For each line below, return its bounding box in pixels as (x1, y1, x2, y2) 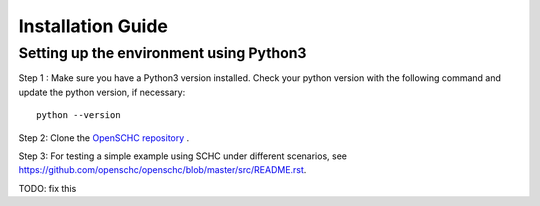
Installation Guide (18, 15, 169, 37)
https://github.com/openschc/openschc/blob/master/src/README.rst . (18, 164, 307, 176)
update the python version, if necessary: (18, 86, 186, 98)
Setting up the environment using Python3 (18, 44, 307, 62)
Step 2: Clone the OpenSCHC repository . (18, 131, 190, 144)
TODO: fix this (18, 182, 77, 194)
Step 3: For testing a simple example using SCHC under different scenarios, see (18, 150, 347, 162)
